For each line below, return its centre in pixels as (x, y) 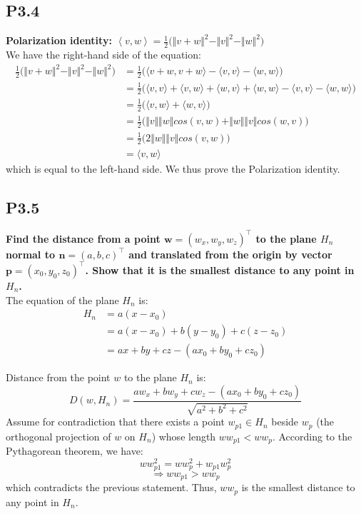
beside (285, 422)
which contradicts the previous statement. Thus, (111, 487)
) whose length (184, 436)
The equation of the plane (62, 299)
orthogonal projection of (59, 436)
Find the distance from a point (83, 238)
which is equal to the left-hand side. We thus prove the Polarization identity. (173, 168)
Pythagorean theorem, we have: (75, 451)
